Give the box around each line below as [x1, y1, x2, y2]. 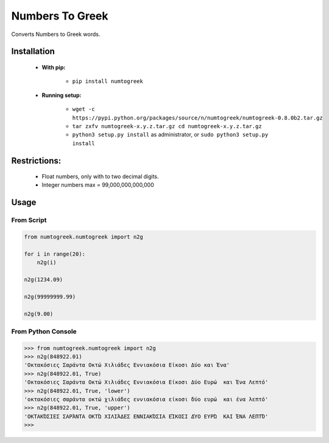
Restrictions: [11, 156, 62, 166]
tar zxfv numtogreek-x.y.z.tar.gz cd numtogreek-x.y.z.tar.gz [72, 123, 262, 129]
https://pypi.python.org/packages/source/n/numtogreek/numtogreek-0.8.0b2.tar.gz [72, 114, 323, 121]
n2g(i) [37, 259, 57, 266]
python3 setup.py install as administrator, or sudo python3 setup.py [72, 131, 269, 139]
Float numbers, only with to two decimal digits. [41, 173, 159, 180]
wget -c [72, 106, 96, 113]
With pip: [41, 63, 66, 71]
